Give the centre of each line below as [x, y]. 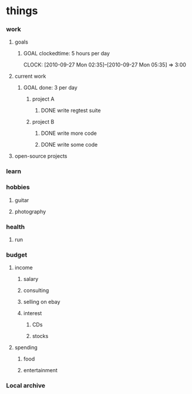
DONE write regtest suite [71, 111]
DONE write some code [69, 145]
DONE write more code [69, 133]
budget [17, 254]
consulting [36, 290]
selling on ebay [42, 302]
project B [43, 122]
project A [43, 99]
